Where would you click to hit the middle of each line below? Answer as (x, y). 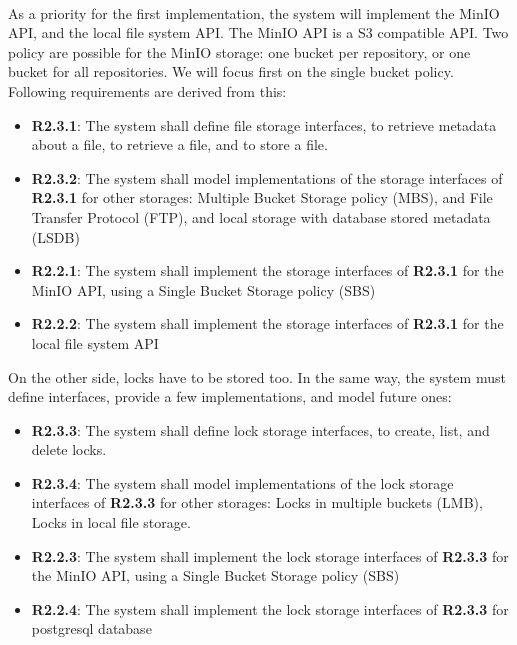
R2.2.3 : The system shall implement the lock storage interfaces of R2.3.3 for (270, 555)
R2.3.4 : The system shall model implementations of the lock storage (242, 482)
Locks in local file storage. (111, 522)
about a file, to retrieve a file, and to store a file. (179, 144)
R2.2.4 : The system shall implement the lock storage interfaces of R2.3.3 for (270, 608)
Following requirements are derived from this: (147, 90)
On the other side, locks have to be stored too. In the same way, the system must (257, 376)
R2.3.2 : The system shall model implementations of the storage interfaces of (267, 177)
